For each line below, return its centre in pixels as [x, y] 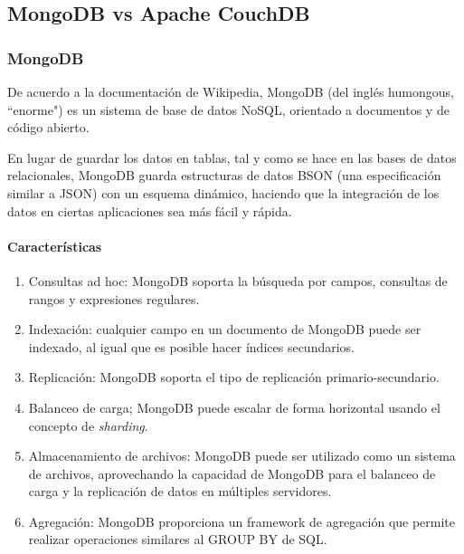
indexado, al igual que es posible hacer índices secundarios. [191, 346]
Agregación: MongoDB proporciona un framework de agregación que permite [242, 521]
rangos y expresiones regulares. [114, 298]
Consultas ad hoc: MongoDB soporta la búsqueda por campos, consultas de [238, 280]
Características [55, 246]
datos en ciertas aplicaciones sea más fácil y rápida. [150, 210]
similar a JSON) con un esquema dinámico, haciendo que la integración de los [223, 192]
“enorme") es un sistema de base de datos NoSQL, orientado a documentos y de [228, 109]
